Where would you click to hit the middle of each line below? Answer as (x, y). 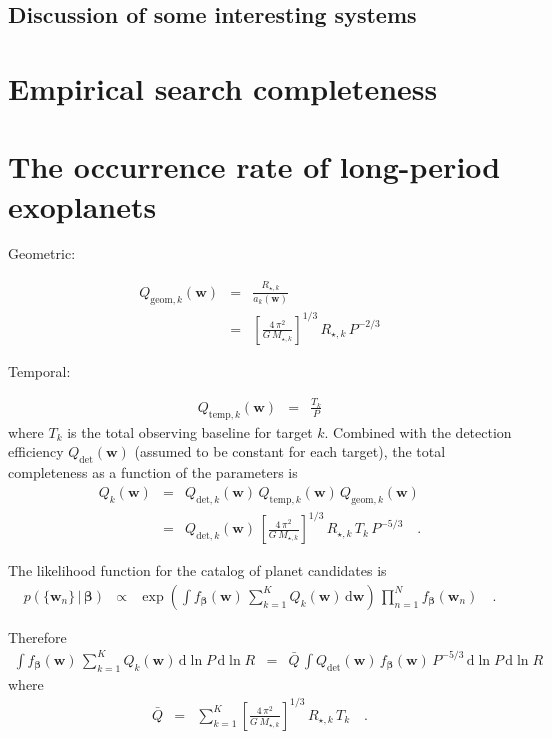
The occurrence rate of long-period (254, 166)
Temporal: (39, 370)
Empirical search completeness (223, 87)
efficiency (36, 451)
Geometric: (42, 253)
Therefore (37, 636)
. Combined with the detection (418, 431)
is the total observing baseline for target (190, 431)
